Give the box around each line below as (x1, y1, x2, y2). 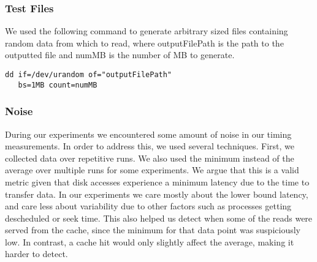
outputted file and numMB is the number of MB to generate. (5, 48, 235, 61)
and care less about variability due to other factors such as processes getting (5, 200, 292, 212)
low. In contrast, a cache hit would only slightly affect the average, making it (5, 235, 294, 248)
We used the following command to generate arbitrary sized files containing (5, 24, 288, 37)
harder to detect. (5, 247, 68, 260)
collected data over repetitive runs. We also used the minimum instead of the (5, 151, 294, 164)
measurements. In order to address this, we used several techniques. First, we (5, 140, 294, 152)
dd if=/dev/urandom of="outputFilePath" (5, 70, 172, 79)
